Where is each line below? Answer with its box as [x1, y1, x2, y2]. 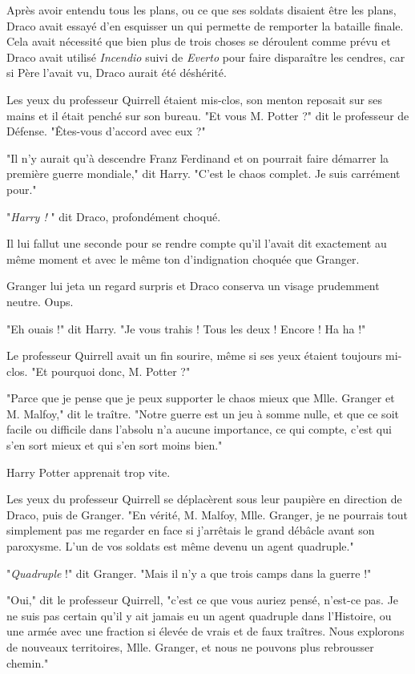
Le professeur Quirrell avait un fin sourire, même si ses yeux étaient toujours [6, 347, 382, 364]
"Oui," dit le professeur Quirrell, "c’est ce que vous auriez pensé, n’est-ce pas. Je [6, 591, 399, 608]
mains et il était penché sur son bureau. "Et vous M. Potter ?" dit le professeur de [6, 107, 409, 123]
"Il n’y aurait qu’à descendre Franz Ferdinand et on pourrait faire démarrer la [6, 149, 389, 166]
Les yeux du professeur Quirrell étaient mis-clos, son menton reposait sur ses [6, 91, 382, 107]
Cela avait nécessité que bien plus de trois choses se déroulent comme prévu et [6, 33, 391, 50]
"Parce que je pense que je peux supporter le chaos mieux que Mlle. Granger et [6, 389, 395, 406]
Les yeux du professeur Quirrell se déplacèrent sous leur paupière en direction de [6, 490, 402, 507]
